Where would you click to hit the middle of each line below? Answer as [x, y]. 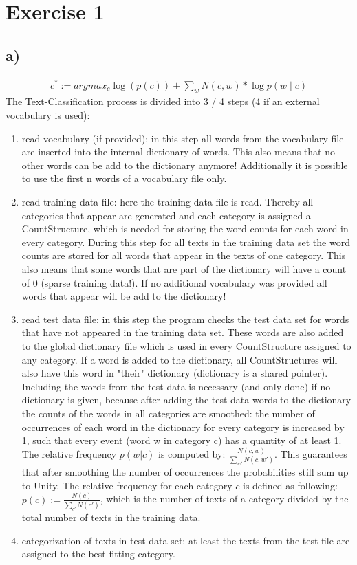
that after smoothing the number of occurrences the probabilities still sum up [185, 472]
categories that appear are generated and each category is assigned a [166, 215]
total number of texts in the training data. [111, 517]
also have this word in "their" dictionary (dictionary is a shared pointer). [175, 373]
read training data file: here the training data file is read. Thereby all [167, 202]
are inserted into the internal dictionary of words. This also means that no [178, 152]
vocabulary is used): [48, 115]
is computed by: [192, 454]
